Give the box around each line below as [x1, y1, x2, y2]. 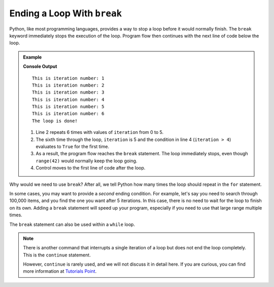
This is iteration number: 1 [32, 75, 105, 81]
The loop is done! [32, 118, 78, 124]
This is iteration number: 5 [32, 104, 105, 109]
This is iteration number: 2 [32, 82, 105, 88]
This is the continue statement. [23, 252, 91, 258]
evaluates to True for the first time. [36, 143, 109, 150]
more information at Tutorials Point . [23, 268, 97, 274]
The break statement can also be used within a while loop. [9, 221, 135, 227]
